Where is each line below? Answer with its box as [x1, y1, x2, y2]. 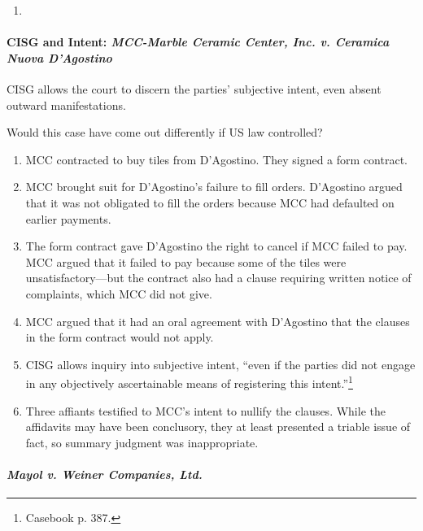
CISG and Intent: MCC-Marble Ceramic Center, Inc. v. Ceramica [7, 33, 390, 50]
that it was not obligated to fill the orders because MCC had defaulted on [25, 194, 395, 211]
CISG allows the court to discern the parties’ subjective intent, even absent [7, 80, 382, 97]
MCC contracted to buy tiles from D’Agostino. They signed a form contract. [25, 150, 408, 168]
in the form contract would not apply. [25, 329, 214, 346]
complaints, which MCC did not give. [25, 285, 212, 302]
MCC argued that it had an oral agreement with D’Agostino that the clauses [25, 312, 410, 329]
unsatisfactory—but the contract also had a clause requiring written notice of [25, 269, 412, 286]
